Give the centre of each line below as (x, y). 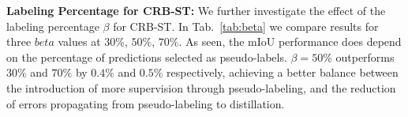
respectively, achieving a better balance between (283, 72)
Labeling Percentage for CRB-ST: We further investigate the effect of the (196, 10)
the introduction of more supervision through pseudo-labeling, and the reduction (201, 87)
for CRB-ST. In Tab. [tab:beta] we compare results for (246, 26)
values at (79, 42)
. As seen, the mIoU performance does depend (290, 42)
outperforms (365, 57)
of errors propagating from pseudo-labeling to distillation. (146, 103)
